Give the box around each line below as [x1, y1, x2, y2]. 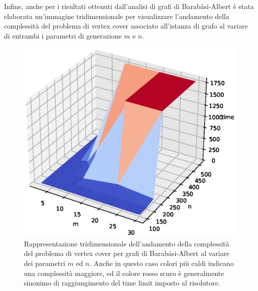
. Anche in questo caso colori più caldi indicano [89, 257, 234, 268]
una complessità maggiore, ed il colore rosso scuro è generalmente [24, 267, 224, 278]
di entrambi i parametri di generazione [4, 30, 122, 41]
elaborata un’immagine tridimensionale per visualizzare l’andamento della [4, 11, 230, 21]
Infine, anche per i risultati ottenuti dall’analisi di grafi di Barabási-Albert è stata [4, 1, 254, 11]
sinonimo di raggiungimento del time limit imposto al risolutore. [24, 277, 221, 288]
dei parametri [24, 257, 65, 268]
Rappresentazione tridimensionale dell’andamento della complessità [24, 238, 230, 248]
